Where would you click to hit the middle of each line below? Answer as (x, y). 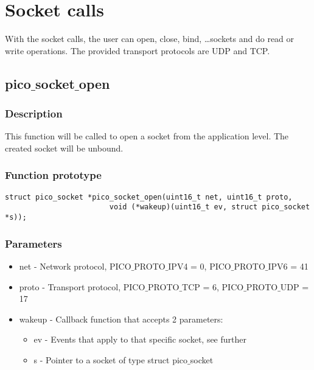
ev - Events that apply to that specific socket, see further (140, 339)
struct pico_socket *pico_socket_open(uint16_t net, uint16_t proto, (149, 197)
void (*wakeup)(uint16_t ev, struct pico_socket (210, 207)
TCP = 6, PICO (213, 286)
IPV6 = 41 (288, 266)
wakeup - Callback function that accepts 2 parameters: (121, 319)
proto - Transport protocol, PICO (82, 286)
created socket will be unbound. (64, 148)
